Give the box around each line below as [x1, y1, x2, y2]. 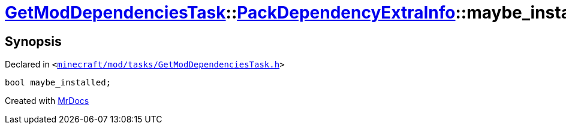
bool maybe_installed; [5, 78, 112, 88]
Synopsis [5, 33, 62, 49]
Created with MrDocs [5, 96, 89, 106]
